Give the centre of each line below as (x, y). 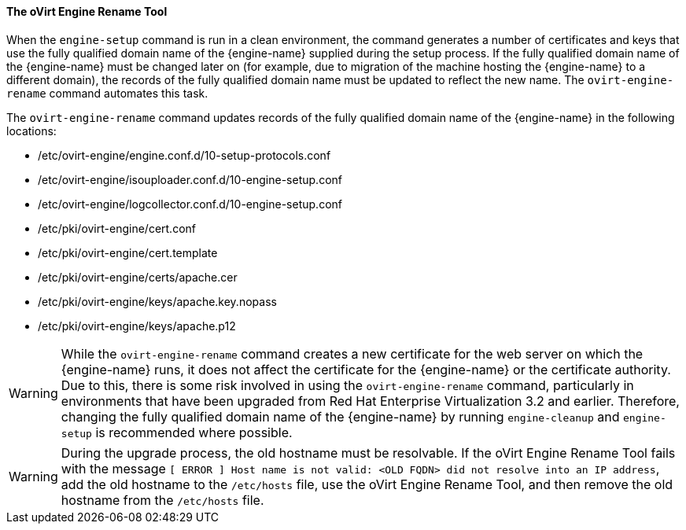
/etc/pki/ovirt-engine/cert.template (128, 252)
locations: (31, 131)
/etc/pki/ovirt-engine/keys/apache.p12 (137, 326)
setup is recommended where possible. (177, 432)
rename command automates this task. (107, 93)
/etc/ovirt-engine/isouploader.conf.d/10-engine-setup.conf (190, 179)
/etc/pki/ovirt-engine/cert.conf (117, 228)
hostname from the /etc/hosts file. (162, 500)
